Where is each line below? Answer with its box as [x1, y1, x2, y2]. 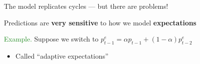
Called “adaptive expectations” [15, 50, 109, 61]
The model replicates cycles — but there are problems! [4, 1, 168, 11]
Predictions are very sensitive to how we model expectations [4, 17, 197, 27]
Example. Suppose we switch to [4, 34, 99, 44]
